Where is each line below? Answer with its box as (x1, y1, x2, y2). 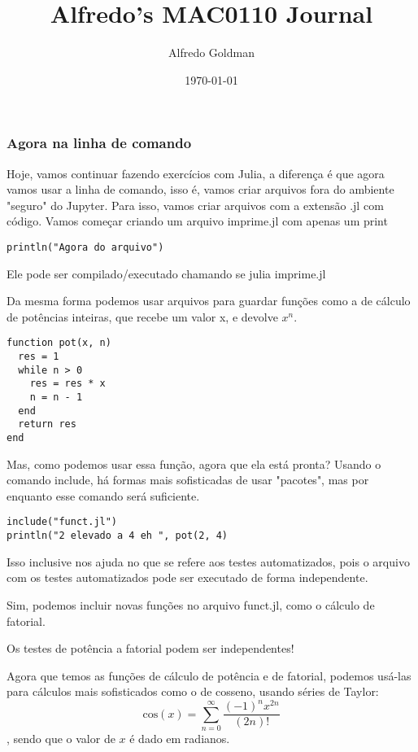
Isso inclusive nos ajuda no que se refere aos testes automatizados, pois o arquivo (7, 553, 410, 570)
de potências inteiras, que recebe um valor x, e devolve (7, 308, 278, 325)
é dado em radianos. (129, 730, 230, 747)
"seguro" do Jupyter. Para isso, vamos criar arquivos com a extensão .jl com (7, 196, 384, 213)
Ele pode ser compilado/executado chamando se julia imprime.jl (7, 265, 326, 282)
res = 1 (18, 351, 59, 363)
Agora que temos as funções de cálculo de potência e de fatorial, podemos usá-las (7, 667, 411, 684)
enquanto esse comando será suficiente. (7, 487, 200, 504)
